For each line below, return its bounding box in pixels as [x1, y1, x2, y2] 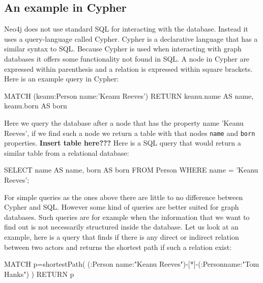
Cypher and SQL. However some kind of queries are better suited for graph [4, 202, 239, 212]
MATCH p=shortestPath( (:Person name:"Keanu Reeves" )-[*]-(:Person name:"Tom [4, 259, 259, 269]
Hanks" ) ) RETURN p [4, 268, 74, 279]
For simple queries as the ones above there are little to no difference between [4, 191, 243, 202]
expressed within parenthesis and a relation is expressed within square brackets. [4, 63, 253, 74]
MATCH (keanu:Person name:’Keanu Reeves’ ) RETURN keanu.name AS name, [4, 90, 253, 101]
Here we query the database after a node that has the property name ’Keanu [4, 117, 244, 128]
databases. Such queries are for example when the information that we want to [4, 211, 250, 222]
